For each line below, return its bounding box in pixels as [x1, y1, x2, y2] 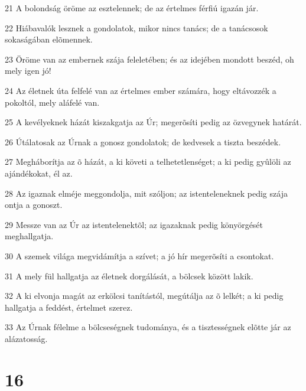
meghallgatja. [5, 230, 54, 242]
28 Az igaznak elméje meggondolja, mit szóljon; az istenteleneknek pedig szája [5, 187, 288, 199]
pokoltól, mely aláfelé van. [5, 96, 100, 108]
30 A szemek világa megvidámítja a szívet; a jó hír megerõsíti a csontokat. [5, 249, 274, 262]
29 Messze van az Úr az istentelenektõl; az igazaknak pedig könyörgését [5, 218, 263, 230]
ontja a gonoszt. [5, 198, 63, 211]
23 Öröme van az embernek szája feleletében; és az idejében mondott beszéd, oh [5, 53, 294, 65]
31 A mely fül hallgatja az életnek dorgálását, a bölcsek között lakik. [5, 269, 253, 282]
